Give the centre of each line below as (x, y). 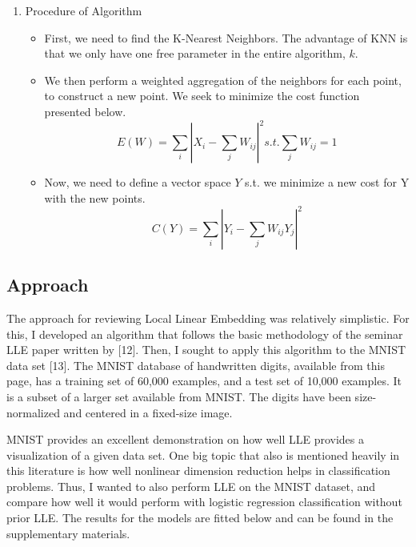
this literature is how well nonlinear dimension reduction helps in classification (198, 471)
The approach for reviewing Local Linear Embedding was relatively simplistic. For (208, 318)
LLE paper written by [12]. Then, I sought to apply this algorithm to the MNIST (206, 350)
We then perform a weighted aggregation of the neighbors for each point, (223, 80)
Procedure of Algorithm (84, 10)
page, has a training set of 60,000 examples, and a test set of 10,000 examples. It (204, 381)
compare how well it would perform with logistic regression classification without (204, 502)
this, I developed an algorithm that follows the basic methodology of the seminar (205, 334)
